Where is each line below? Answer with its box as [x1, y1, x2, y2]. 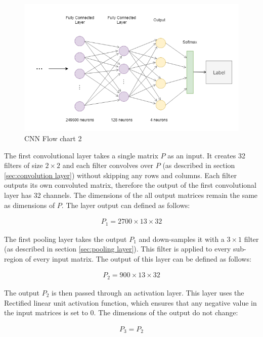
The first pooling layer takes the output [4, 233, 127, 244]
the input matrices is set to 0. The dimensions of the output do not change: [4, 307, 238, 318]
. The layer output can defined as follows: [61, 199, 190, 210]
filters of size [4, 160, 43, 171]
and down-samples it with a [139, 233, 225, 244]
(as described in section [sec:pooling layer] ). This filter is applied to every [4, 243, 231, 254]
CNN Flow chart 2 [24, 133, 82, 144]
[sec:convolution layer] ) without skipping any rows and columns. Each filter [4, 170, 237, 180]
